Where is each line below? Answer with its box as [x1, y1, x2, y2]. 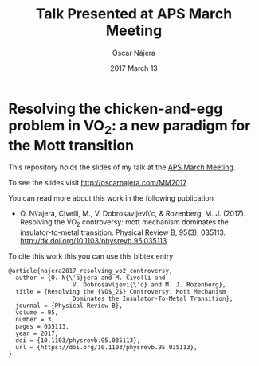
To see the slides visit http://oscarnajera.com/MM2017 [8, 178, 187, 188]
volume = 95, [15, 309, 59, 317]
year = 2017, [15, 329, 59, 338]
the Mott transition [8, 136, 134, 154]
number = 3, [15, 316, 56, 324]
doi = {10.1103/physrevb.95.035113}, [15, 337, 141, 345]
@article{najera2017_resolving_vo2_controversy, [8, 267, 173, 275]
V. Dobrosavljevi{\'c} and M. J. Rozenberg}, [72, 281, 226, 289]
